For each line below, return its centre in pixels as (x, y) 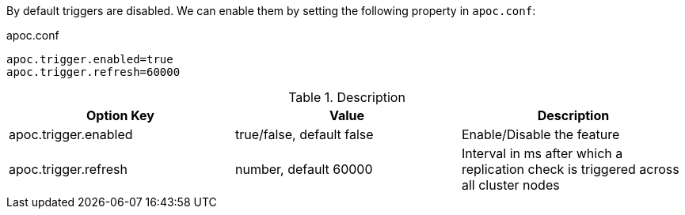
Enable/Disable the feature (540, 134)
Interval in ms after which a (542, 153)
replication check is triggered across (570, 169)
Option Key (120, 115)
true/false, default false (304, 134)
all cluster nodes (510, 185)
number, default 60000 (304, 169)
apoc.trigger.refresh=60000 (93, 72)
